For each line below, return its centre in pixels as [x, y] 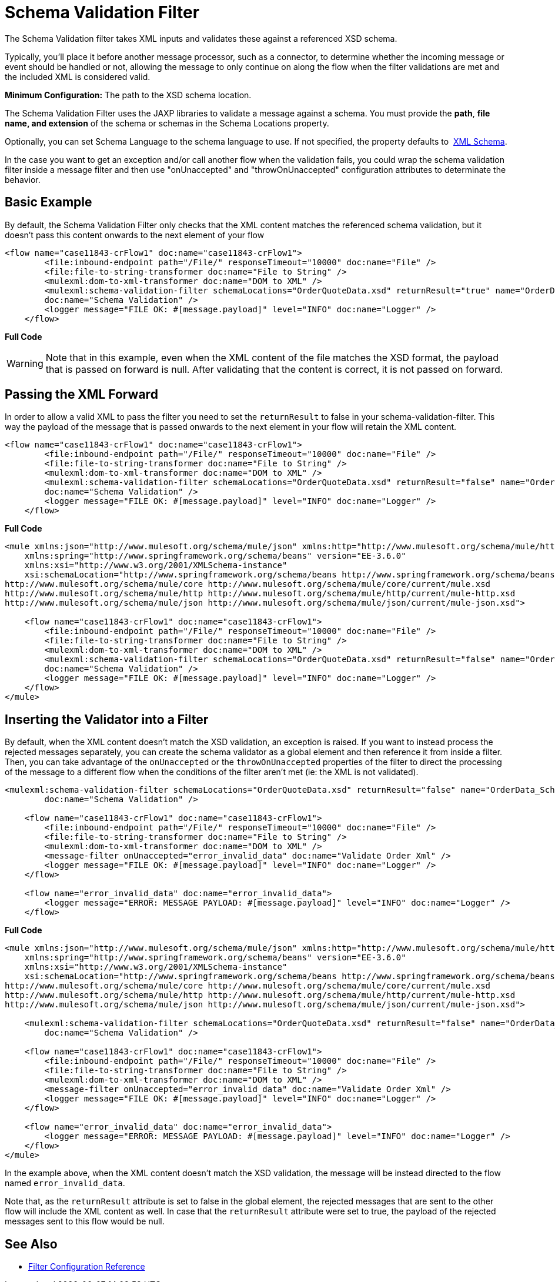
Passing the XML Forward [81, 395]
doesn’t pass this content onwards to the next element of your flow [135, 235]
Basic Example [49, 202]
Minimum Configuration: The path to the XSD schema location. [128, 95]
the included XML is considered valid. [78, 76]
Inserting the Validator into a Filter [107, 719]
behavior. [23, 179]
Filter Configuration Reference [87, 1267]
